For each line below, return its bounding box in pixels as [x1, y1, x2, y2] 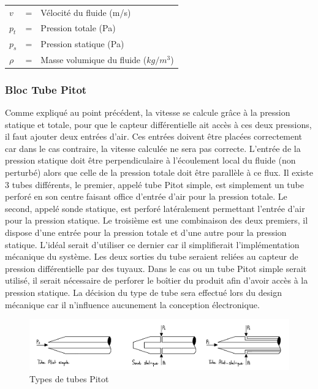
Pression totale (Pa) [40, 21, 116, 34]
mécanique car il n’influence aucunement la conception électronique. [5, 298, 260, 311]
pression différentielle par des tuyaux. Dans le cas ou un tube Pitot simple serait [5, 262, 307, 274]
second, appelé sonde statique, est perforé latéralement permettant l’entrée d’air [5, 202, 305, 214]
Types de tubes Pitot [29, 372, 109, 385]
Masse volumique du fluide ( [40, 53, 147, 66]
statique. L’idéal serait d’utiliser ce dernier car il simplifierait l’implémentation [5, 238, 300, 251]
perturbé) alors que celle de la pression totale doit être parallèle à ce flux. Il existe [5, 165, 313, 178]
